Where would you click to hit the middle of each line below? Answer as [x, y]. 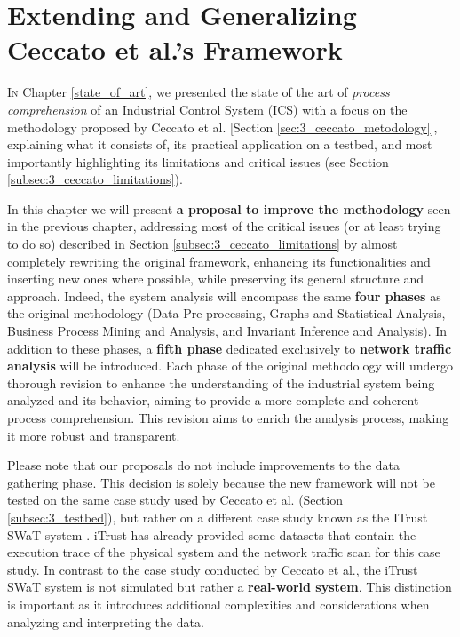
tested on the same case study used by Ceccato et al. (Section [175, 500]
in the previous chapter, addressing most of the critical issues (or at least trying [224, 226]
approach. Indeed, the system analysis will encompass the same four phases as [224, 295]
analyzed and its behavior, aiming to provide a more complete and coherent [213, 400]
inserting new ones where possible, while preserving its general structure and [216, 279]
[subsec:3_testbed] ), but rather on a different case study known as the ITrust [218, 517]
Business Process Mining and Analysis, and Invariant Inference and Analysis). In [227, 331]
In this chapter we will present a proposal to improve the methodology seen [229, 208]
